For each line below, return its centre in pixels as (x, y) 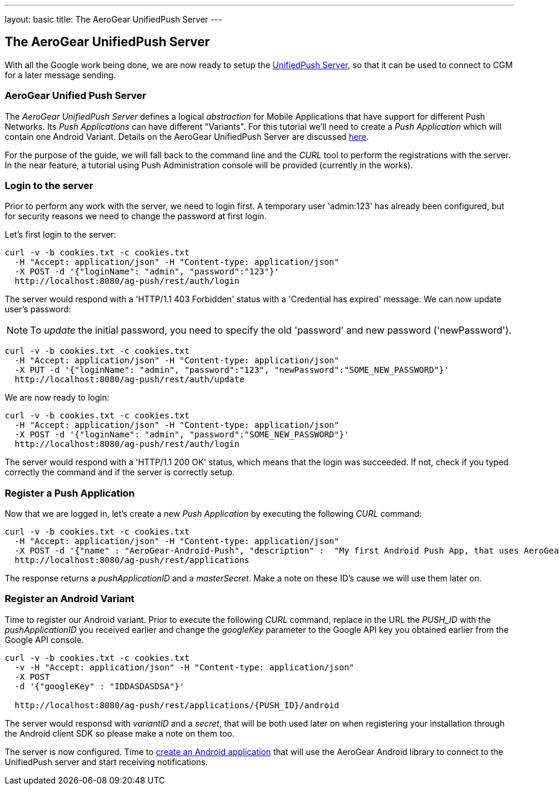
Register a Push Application (70, 493)
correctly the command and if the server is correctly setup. (120, 472)
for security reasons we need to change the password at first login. (136, 216)
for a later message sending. (60, 75)
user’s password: (38, 309)
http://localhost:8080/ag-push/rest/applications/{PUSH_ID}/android (177, 705)
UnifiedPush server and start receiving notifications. (106, 762)
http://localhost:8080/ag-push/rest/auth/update (129, 380)
